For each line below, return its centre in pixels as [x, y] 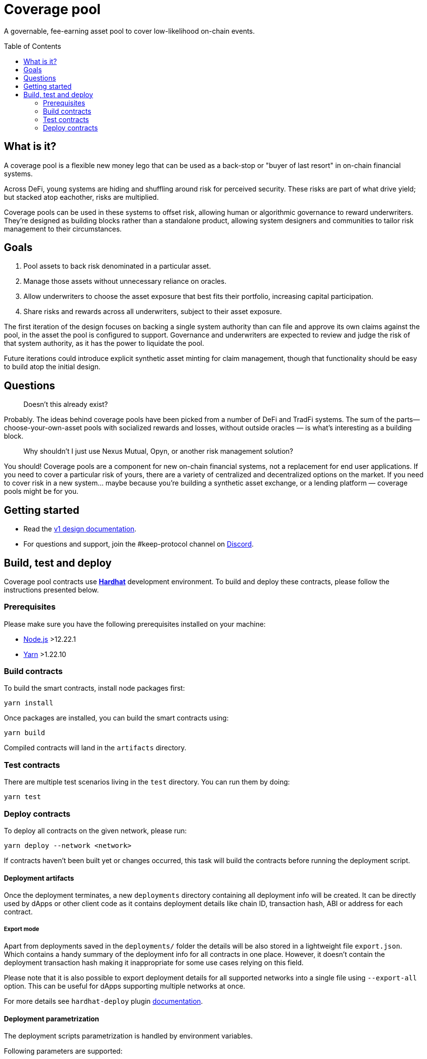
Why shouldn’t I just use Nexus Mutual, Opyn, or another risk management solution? [158, 451]
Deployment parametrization [52, 1018]
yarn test [22, 797]
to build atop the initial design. [52, 367]
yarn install [29, 703]
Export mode [22, 929]
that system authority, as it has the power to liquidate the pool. [104, 343]
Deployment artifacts [39, 878]
